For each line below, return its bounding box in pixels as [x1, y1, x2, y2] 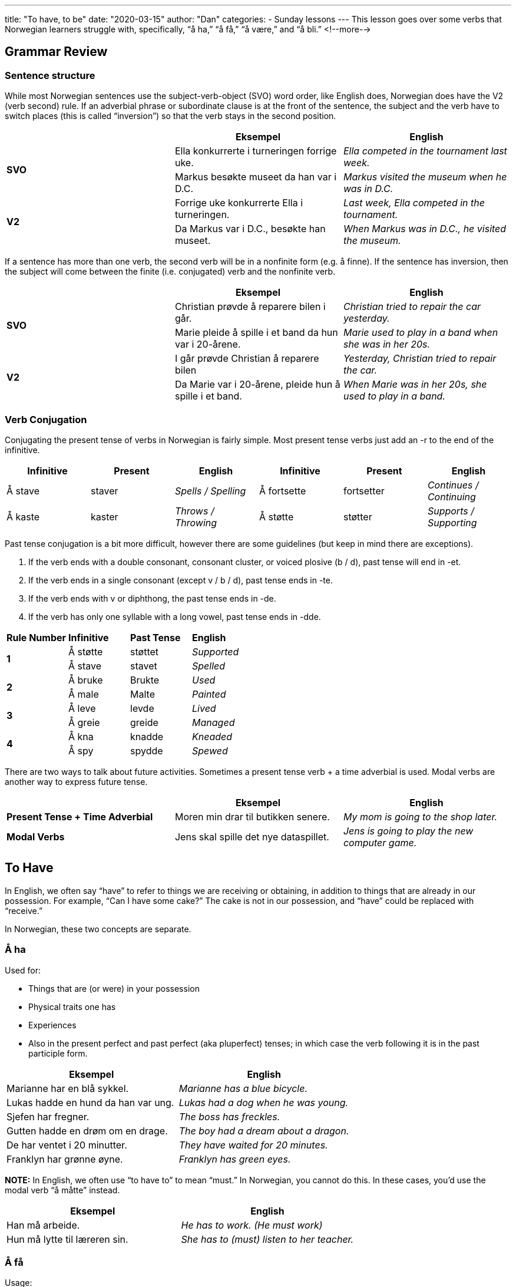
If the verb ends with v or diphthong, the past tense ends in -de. [28, 593, 276, 603]
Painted [192, 688, 226, 700]
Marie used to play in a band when [343, 326, 498, 339]
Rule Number [6, 631, 67, 643]
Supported [192, 645, 239, 658]
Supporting [427, 516, 477, 529]
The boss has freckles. [178, 1110, 280, 1123]
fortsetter [343, 484, 385, 497]
